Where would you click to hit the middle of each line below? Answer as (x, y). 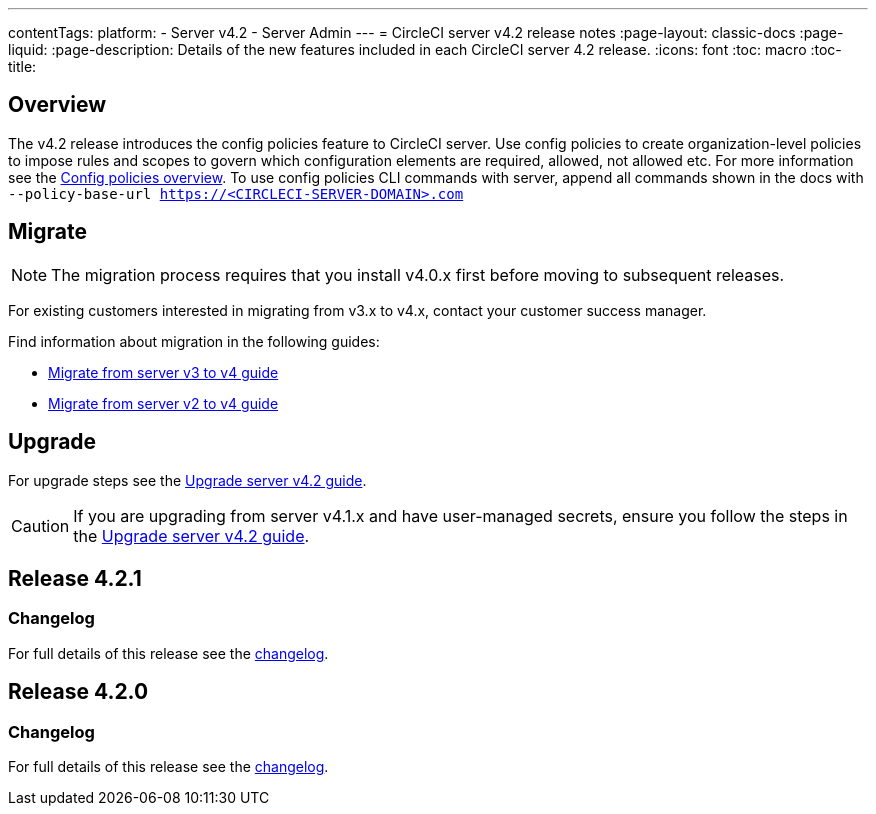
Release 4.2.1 (75, 578)
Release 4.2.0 (78, 692)
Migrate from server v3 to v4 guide (163, 372)
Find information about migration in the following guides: (194, 341)
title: (22, 66)
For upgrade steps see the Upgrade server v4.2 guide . (187, 480)
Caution (40, 525)
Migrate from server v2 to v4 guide (163, 403)
